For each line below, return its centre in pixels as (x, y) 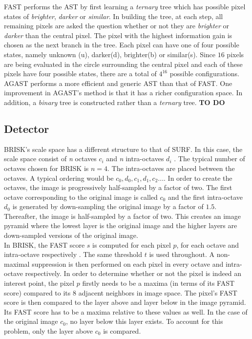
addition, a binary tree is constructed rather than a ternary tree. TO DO (115, 102)
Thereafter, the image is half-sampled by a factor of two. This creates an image (122, 216)
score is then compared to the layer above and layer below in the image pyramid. (125, 302)
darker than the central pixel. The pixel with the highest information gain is (118, 35)
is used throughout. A (182, 254)
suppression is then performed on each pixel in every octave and (128, 264)
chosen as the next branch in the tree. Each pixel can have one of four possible (122, 45)
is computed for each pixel (132, 244)
